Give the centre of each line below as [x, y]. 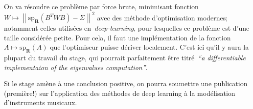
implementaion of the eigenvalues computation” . [76, 67]
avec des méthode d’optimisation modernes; [162, 17]
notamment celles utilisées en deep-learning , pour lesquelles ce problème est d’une [127, 28]
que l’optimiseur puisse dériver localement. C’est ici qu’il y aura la [149, 47]
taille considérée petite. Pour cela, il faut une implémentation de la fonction [117, 37]
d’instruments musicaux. [41, 102]
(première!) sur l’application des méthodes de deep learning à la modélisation [120, 93]
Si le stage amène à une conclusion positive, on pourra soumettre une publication [126, 83]
